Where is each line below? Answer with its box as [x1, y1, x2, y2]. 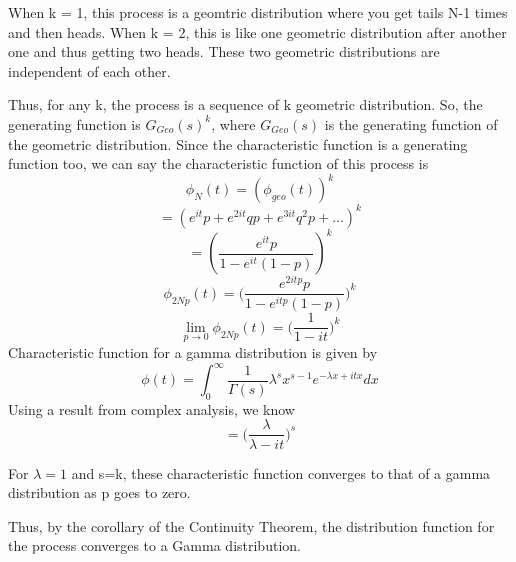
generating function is [8, 113, 141, 134]
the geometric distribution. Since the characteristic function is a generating [8, 133, 468, 154]
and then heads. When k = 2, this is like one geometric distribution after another [8, 21, 507, 42]
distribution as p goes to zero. [8, 482, 191, 503]
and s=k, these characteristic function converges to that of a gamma [71, 462, 491, 483]
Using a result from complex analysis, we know [8, 398, 295, 419]
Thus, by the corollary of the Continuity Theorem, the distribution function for [8, 515, 495, 536]
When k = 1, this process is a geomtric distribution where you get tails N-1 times [8, 2, 508, 22]
